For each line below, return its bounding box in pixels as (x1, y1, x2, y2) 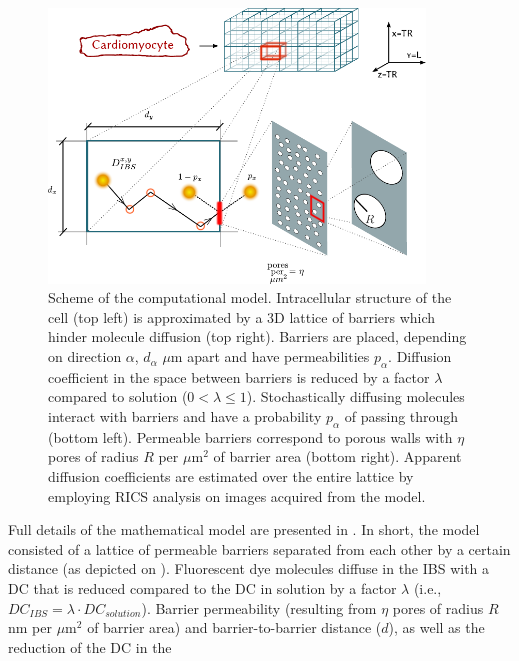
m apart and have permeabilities (170, 346, 370, 367)
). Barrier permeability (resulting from (141, 597, 377, 618)
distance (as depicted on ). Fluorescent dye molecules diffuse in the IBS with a (8, 558, 490, 579)
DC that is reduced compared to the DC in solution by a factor (8, 578, 397, 599)
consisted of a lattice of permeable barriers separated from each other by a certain (8, 538, 511, 559)
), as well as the (388, 617, 485, 638)
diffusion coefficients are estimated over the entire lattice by (48, 466, 414, 487)
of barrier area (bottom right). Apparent (213, 446, 462, 467)
